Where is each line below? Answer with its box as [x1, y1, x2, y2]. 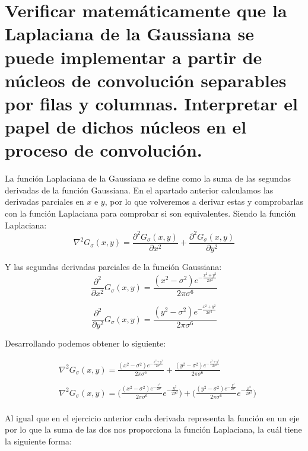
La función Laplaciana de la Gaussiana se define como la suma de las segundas [5, 172, 291, 185]
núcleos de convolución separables [5, 68, 287, 92]
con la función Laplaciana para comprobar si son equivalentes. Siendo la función [5, 207, 296, 220]
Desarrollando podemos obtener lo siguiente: [5, 337, 166, 350]
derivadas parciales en [5, 195, 84, 208]
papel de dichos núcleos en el [5, 115, 247, 139]
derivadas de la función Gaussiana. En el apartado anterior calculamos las [5, 183, 274, 196]
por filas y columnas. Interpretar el [5, 91, 299, 115]
